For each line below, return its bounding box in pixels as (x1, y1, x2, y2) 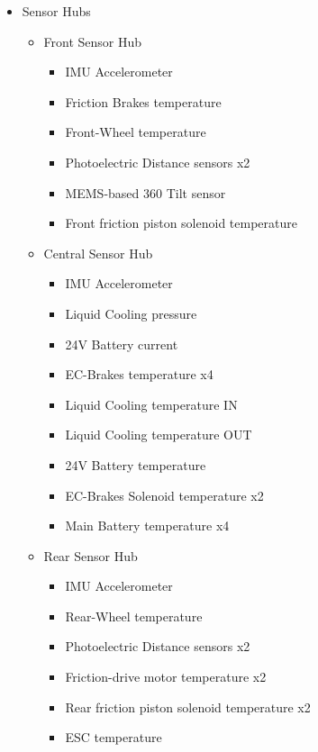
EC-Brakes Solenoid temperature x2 (65, 485, 264, 504)
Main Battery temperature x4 (65, 516, 230, 535)
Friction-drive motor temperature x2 (65, 667, 267, 686)
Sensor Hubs (22, 2, 91, 20)
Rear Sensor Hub (43, 546, 138, 565)
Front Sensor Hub (43, 32, 142, 50)
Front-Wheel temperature (65, 122, 206, 141)
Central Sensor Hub (43, 243, 153, 262)
